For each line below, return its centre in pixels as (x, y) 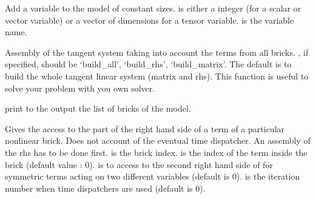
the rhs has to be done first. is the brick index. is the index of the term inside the (156, 152)
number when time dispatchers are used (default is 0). (105, 188)
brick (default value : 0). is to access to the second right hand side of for (139, 164)
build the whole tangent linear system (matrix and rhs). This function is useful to (157, 76)
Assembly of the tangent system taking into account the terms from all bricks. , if (157, 52)
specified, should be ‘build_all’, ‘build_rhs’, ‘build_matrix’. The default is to (148, 64)
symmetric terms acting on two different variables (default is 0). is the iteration (153, 176)
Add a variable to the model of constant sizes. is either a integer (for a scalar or (153, 8)
